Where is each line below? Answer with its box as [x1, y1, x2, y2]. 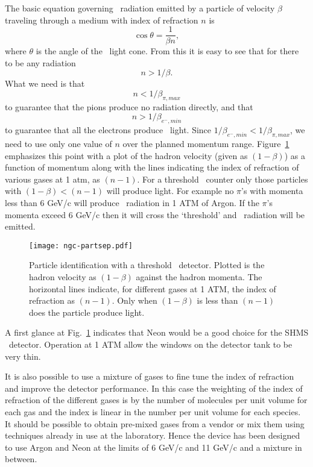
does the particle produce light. [29, 306, 145, 318]
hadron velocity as [29, 271, 96, 283]
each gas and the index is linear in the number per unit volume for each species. [5, 405, 301, 418]
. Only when [112, 294, 157, 307]
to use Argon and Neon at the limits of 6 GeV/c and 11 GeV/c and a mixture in [5, 440, 302, 453]
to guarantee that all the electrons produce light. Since [5, 124, 212, 136]
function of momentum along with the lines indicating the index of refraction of [5, 161, 299, 174]
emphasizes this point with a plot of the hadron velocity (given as [5, 149, 248, 161]
